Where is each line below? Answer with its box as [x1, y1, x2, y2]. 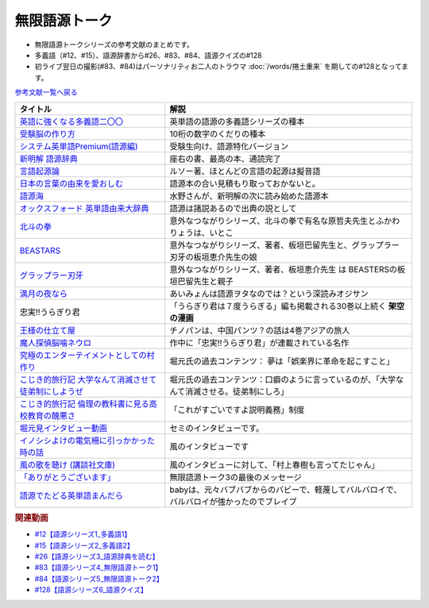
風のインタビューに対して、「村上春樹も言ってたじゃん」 [169, 459, 380, 470]
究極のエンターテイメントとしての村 [19, 349, 155, 360]
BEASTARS [19, 244, 61, 256]
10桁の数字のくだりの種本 [169, 128, 266, 139]
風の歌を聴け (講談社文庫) [19, 459, 115, 470]
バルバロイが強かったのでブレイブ [169, 496, 297, 507]
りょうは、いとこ [169, 227, 234, 238]
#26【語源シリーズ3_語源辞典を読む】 [34, 552, 160, 561]
